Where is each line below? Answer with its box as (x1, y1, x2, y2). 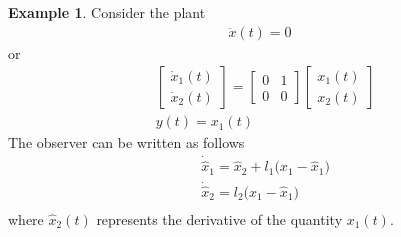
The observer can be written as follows (8, 132, 245, 153)
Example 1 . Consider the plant (8, 2, 206, 22)
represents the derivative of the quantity (96, 208, 343, 229)
